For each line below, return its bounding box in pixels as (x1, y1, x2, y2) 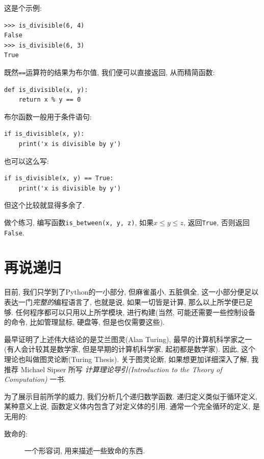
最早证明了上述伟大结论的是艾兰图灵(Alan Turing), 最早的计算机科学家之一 (4, 333, 252, 344)
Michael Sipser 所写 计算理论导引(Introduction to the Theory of (20, 364, 222, 374)
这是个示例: (4, 3, 42, 13)
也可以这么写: (4, 155, 49, 166)
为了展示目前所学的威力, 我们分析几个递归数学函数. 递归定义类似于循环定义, (4, 391, 257, 401)
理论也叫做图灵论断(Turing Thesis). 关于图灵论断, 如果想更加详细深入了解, (4, 353, 249, 364)
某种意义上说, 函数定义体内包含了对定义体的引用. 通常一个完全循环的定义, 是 (4, 401, 260, 412)
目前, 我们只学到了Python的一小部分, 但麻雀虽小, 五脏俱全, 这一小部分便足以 (4, 286, 259, 297)
